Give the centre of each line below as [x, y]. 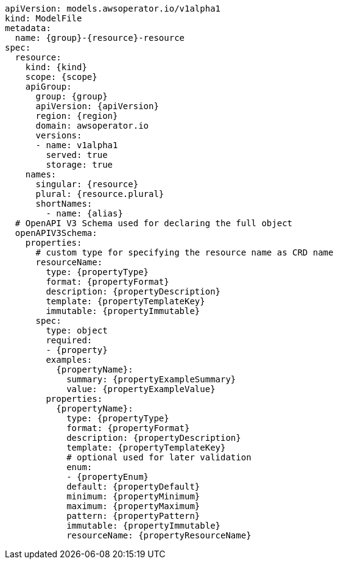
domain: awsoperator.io [92, 126]
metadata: [28, 28]
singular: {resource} [87, 184]
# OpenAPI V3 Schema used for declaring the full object [154, 223]
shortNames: [64, 204]
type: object [77, 330]
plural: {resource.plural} [100, 194]
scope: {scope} [61, 77]
